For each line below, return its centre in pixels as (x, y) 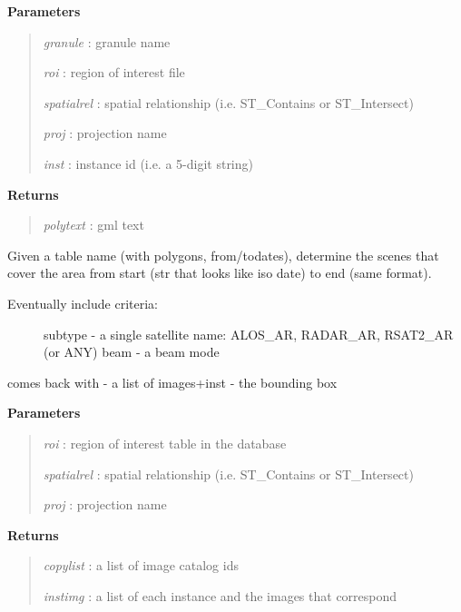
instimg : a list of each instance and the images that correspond (220, 595)
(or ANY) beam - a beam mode (132, 352)
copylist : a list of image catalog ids (141, 565)
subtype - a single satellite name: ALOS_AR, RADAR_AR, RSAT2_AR (249, 334)
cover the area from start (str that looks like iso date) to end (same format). (220, 273)
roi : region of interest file (114, 72)
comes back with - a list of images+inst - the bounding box (172, 382)
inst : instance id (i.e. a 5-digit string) (148, 163)
